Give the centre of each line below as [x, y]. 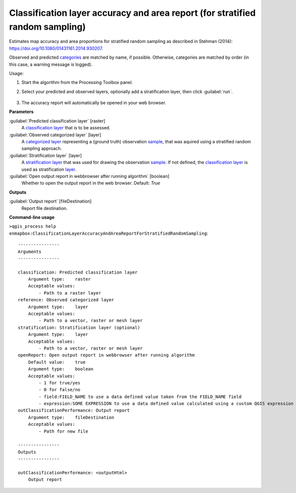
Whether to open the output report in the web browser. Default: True [91, 183]
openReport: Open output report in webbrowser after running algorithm [106, 355]
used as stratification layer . [49, 169]
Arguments [30, 251]
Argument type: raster [59, 279]
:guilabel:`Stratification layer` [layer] [45, 155]
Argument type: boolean [61, 369]
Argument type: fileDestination [71, 417]
